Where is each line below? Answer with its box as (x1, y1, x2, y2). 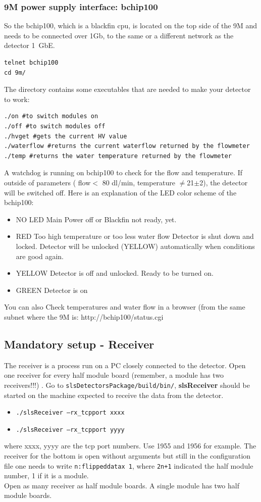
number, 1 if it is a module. (4, 470, 89, 481)
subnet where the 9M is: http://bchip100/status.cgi (4, 311, 164, 322)
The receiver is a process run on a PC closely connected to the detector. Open (4, 360, 246, 370)
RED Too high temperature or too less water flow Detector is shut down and (16, 231, 254, 241)
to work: (4, 93, 30, 104)
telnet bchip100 (4, 59, 59, 66)
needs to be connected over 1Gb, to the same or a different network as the (4, 30, 234, 40)
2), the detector (199, 177, 248, 187)
